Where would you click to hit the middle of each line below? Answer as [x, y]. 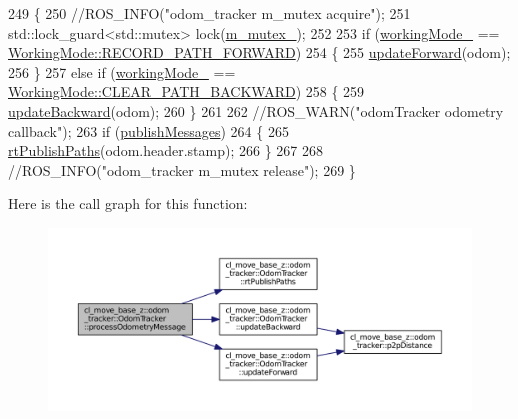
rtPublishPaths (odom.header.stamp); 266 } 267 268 [165, 150]
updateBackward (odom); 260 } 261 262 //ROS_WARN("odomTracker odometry [256, 110]
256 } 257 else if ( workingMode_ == [122, 71]
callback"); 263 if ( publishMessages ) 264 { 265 [148, 130]
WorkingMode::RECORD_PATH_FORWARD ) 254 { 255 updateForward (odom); [259, 52]
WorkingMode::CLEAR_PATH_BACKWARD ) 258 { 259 [186, 91]
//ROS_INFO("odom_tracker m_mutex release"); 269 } [182, 169]
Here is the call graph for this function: [128, 203]
